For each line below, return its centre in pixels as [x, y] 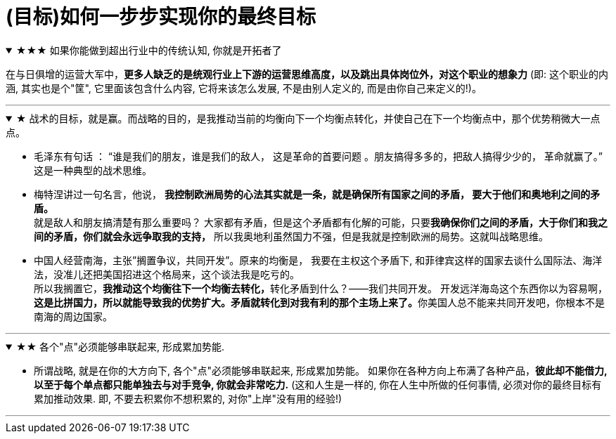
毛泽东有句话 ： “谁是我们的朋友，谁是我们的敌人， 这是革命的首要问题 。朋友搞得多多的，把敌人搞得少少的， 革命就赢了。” [319, 156]
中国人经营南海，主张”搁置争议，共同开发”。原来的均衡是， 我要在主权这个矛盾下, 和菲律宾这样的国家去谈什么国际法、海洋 [318, 260]
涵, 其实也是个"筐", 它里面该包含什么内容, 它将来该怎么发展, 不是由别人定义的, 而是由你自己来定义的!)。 [244, 88]
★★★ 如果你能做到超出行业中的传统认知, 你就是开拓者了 [149, 50]
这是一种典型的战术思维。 [93, 170]
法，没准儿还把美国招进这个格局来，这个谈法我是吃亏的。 [167, 274]
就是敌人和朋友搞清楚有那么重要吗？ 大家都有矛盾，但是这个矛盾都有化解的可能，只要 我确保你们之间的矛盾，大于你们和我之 [321, 222]
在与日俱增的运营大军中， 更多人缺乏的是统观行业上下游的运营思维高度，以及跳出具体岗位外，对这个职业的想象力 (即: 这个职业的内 [307, 74]
